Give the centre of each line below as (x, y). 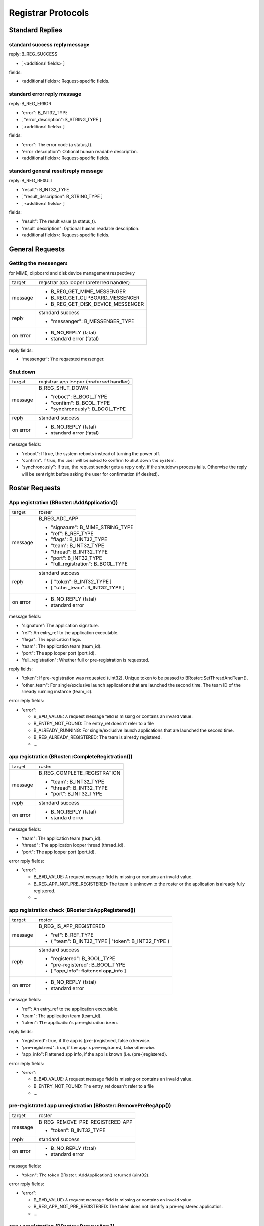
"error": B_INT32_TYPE (44, 113)
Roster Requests (35, 488)
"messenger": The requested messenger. (63, 359)
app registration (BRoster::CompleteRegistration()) (71, 757)
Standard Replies (36, 30)
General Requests (37, 249)
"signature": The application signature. (60, 626)
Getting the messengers (38, 263)
